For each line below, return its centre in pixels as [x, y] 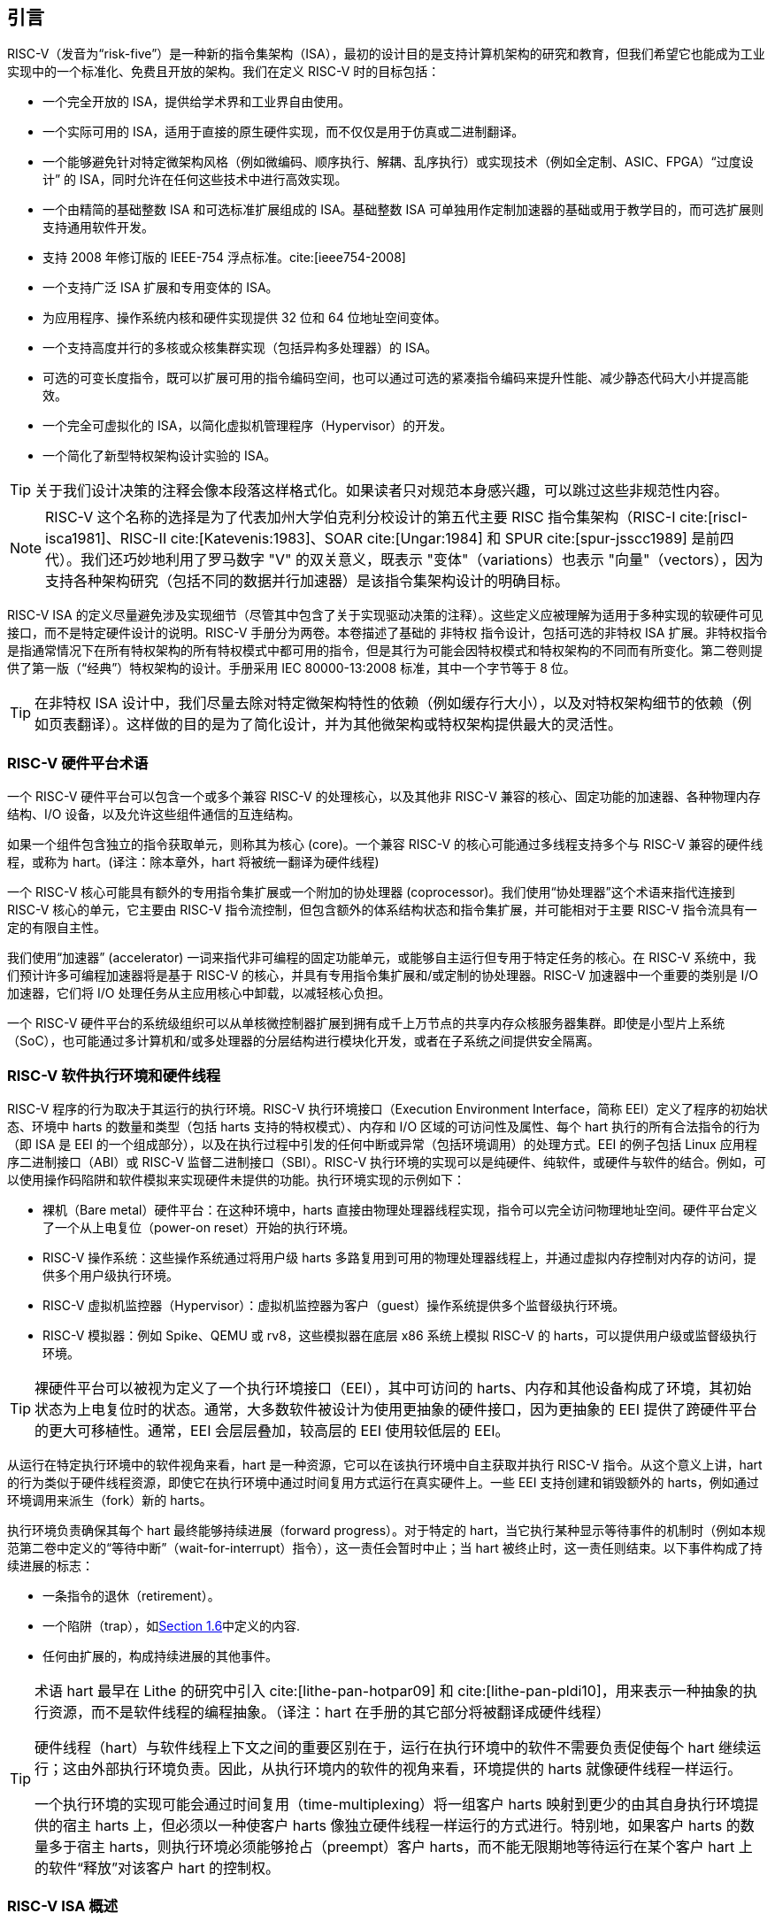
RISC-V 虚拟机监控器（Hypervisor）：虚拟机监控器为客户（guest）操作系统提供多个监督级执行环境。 [334, 1305]
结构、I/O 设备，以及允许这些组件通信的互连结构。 [154, 814]
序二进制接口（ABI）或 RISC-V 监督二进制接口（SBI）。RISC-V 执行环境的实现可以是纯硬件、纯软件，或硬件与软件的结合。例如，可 [387, 1161]
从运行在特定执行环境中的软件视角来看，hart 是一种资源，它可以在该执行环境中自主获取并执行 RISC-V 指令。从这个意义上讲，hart [385, 1464]
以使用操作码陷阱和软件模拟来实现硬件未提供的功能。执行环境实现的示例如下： [236, 1179]
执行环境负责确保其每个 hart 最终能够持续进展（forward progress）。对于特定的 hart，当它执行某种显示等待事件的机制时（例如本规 [387, 1530]
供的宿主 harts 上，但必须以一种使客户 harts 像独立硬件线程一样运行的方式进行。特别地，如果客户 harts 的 [387, 1825]
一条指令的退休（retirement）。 [131, 1595]
